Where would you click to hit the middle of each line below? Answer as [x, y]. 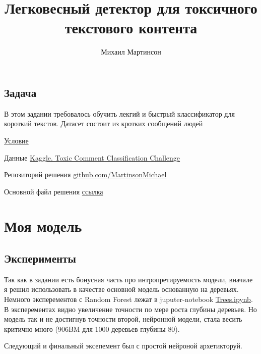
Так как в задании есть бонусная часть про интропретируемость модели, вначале [128, 279]
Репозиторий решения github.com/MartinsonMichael [85, 174]
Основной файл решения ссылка [54, 191]
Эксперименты [40, 258]
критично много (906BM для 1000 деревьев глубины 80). [92, 328]
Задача [20, 92]
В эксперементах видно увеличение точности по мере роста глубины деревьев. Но [130, 309]
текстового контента [131, 28]
